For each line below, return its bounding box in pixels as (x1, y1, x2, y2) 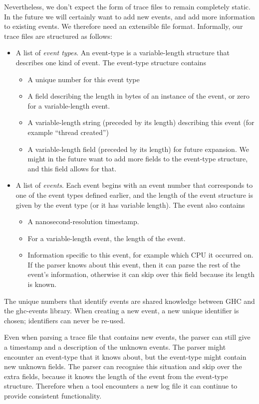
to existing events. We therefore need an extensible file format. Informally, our (4, 21, 243, 31)
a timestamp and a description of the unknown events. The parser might (4, 342, 226, 352)
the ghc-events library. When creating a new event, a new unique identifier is (4, 305, 239, 316)
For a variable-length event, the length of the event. (27, 233, 186, 243)
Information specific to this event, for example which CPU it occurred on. (27, 250, 254, 260)
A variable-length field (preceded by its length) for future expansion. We (27, 143, 249, 154)
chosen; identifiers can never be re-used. (4, 315, 125, 325)
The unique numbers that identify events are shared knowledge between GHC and (4, 295, 255, 306)
